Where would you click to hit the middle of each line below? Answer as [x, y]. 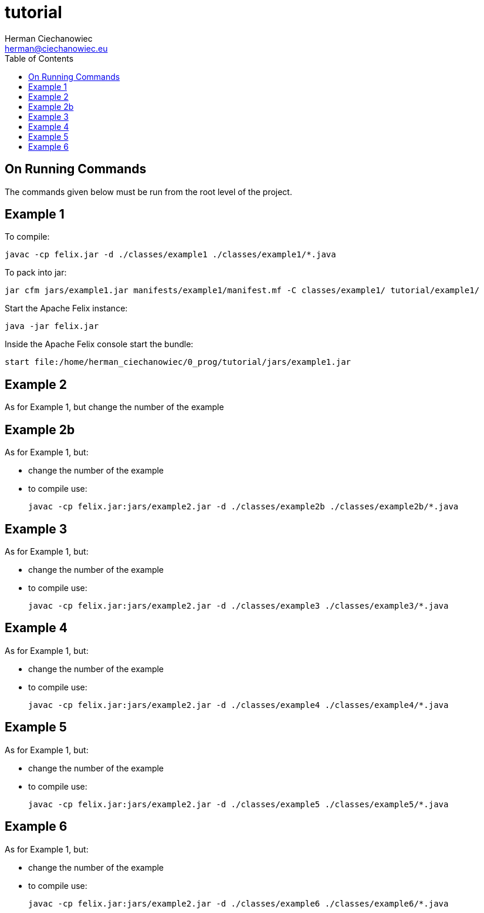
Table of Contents [39, 58]
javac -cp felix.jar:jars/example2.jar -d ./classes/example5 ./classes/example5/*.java [238, 804]
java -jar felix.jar [52, 326]
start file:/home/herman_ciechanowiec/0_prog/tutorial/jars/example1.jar [178, 362]
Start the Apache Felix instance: [66, 308]
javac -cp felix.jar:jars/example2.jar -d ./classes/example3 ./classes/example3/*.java [238, 605]
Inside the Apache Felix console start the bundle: [99, 344]
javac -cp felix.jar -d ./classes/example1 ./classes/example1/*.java [170, 255]
